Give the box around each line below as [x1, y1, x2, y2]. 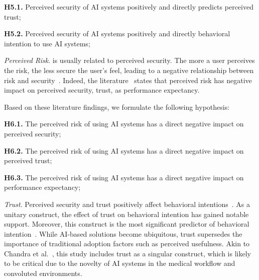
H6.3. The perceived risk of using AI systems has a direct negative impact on [4, 172, 244, 182]
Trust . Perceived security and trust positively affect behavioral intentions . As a [4, 198, 250, 209]
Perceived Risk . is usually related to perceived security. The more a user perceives [4, 55, 255, 65]
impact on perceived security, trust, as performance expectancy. [4, 85, 200, 95]
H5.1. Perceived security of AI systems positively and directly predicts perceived [4, 2, 253, 12]
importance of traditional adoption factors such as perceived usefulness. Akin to [4, 238, 250, 249]
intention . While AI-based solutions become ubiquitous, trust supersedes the [4, 228, 242, 239]
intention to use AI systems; [4, 38, 90, 48]
